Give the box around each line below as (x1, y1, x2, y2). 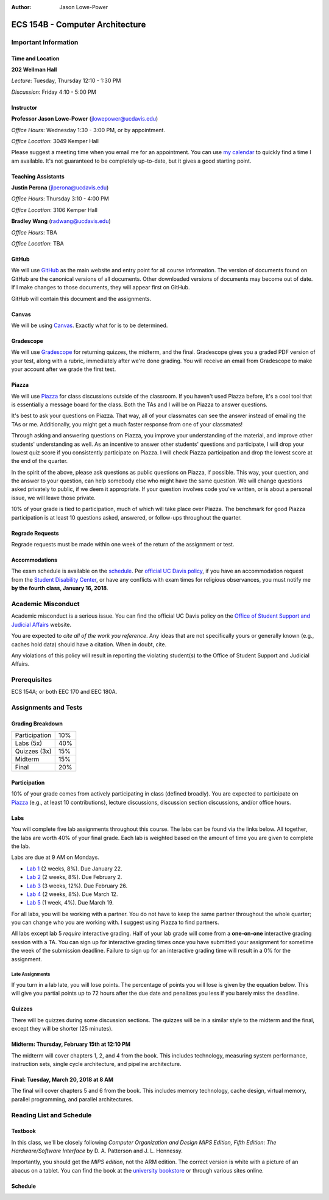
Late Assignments (11, 972, 51, 978)
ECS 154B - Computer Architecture (11, 19, 146, 30)
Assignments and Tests (11, 704, 83, 712)
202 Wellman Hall (11, 66, 57, 73)
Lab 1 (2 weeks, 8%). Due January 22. (26, 865, 122, 872)
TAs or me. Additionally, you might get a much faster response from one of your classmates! (11, 420, 243, 428)
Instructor (11, 104, 38, 111)
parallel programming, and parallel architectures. (11, 1095, 133, 1103)
